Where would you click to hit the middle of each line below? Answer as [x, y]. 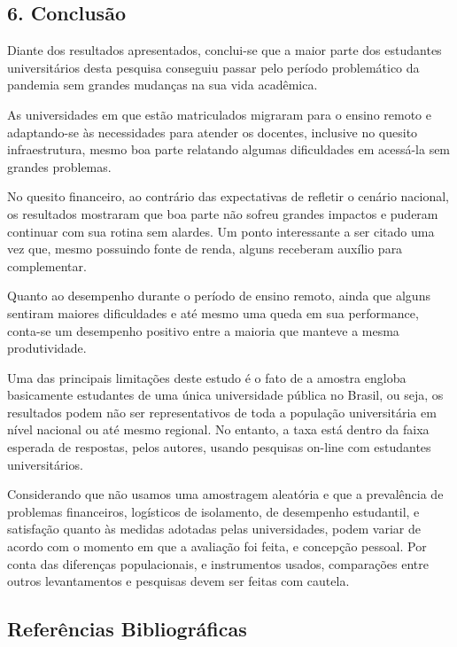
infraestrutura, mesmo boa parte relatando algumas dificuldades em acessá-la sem [229, 149]
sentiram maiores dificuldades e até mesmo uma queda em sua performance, [213, 312]
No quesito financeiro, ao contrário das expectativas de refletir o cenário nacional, [228, 196]
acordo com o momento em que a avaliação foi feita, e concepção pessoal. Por [217, 546]
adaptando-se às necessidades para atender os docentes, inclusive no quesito [213, 132]
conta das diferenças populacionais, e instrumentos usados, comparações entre [218, 563]
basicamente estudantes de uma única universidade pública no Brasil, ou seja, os [225, 395]
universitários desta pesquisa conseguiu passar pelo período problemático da [213, 67]
